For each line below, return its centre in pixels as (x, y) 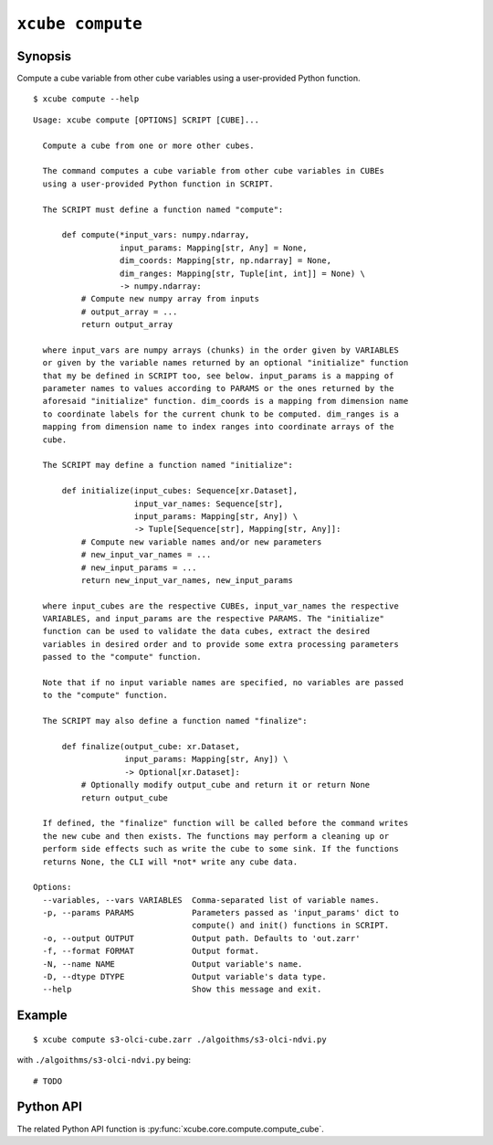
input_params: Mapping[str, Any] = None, (213, 248)
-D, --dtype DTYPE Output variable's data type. (185, 977)
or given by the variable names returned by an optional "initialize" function (226, 363)
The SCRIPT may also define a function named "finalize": (175, 721)
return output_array (127, 325)
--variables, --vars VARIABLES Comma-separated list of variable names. (211, 900)
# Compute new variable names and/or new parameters (201, 542)
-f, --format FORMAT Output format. (151, 951)
